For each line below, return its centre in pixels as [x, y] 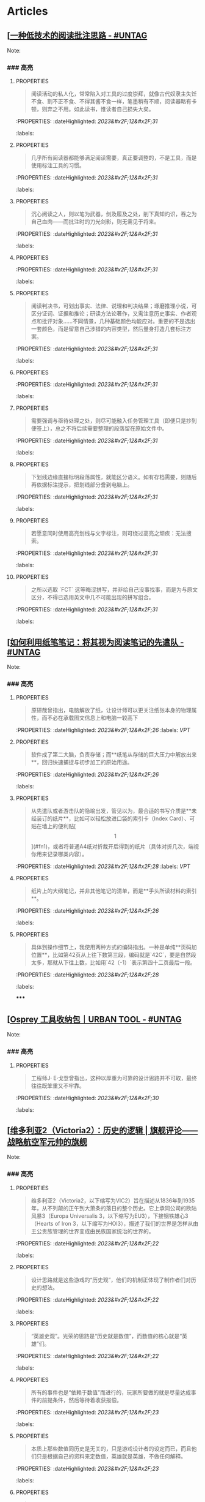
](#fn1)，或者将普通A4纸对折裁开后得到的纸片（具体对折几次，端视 [115, 847]
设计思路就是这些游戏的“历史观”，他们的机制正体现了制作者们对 [111, 1280]
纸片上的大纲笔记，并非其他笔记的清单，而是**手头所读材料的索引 [114, 891]
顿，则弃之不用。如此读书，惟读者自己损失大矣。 [92, 109]
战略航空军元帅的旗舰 [47, 1142]
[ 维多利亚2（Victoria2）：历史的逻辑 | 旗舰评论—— [103, 1130]
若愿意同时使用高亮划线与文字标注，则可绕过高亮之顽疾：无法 [109, 534]
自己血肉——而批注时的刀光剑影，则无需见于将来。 [95, 222]
